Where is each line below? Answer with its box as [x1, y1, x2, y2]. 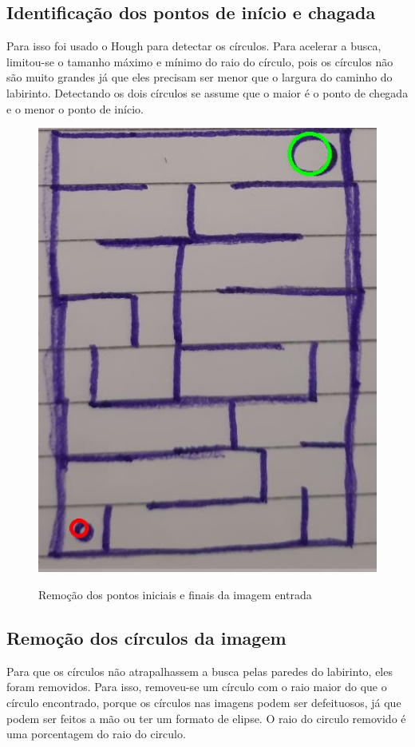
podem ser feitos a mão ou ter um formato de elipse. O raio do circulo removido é [6, 709, 406, 726]
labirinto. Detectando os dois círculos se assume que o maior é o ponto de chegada [6, 84, 409, 101]
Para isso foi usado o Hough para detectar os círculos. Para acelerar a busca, [6, 38, 381, 54]
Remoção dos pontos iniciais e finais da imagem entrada [38, 586, 312, 603]
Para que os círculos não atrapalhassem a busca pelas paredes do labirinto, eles [6, 662, 393, 679]
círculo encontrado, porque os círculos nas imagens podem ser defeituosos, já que [6, 694, 401, 710]
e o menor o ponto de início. [6, 100, 144, 117]
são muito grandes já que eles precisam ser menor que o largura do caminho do [6, 69, 393, 85]
